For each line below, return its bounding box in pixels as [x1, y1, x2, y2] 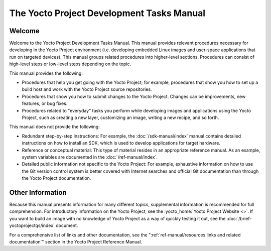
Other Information [9, 188, 67, 197]
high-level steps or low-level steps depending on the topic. [9, 61, 131, 67]
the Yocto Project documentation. [22, 175, 91, 181]
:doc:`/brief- [226, 215, 252, 221]
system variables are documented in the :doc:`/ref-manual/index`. [22, 154, 158, 160]
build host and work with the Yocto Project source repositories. [22, 86, 153, 92]
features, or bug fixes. [22, 100, 68, 106]
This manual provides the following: [9, 70, 83, 76]
